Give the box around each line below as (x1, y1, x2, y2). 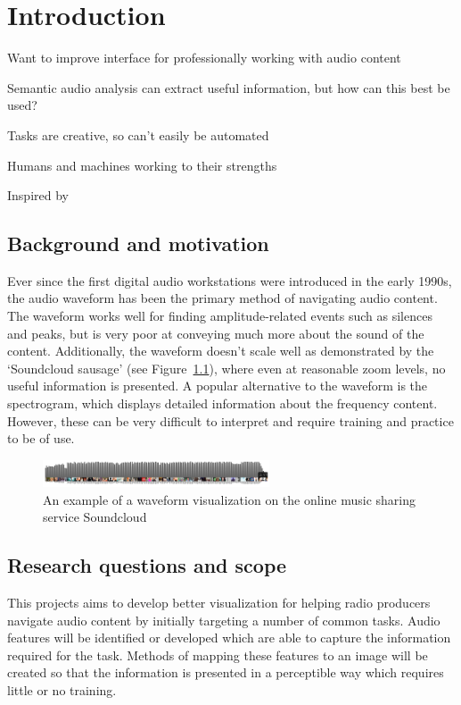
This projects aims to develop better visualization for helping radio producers (7, 593, 431, 612)
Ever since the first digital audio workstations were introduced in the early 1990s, (7, 271, 452, 290)
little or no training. (7, 681, 117, 699)
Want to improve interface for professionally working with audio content (7, 48, 401, 67)
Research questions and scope (7, 551, 287, 579)
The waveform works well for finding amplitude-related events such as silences (7, 306, 432, 325)
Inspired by (7, 186, 69, 205)
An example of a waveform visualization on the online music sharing (43, 490, 416, 508)
